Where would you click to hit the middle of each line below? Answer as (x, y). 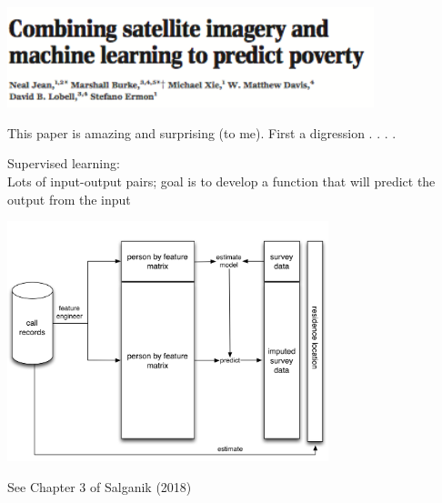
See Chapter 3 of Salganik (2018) (100, 486)
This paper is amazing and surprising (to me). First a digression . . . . (202, 132)
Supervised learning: (64, 163)
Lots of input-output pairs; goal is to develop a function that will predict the (221, 181)
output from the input (69, 199)
